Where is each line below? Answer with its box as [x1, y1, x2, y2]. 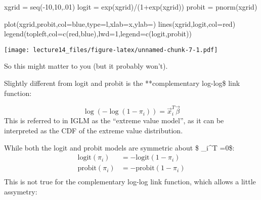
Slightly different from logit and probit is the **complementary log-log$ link [4, 78, 240, 88]
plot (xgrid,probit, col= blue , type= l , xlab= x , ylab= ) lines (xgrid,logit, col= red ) [4, 18, 236, 29]
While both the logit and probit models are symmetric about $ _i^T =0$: [4, 142, 235, 153]
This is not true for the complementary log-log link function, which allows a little [4, 176, 256, 187]
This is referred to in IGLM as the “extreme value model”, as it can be [4, 115, 224, 126]
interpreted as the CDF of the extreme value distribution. [4, 125, 183, 136]
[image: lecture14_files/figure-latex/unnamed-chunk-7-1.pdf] [4, 46, 218, 54]
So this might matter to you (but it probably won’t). [4, 61, 168, 71]
